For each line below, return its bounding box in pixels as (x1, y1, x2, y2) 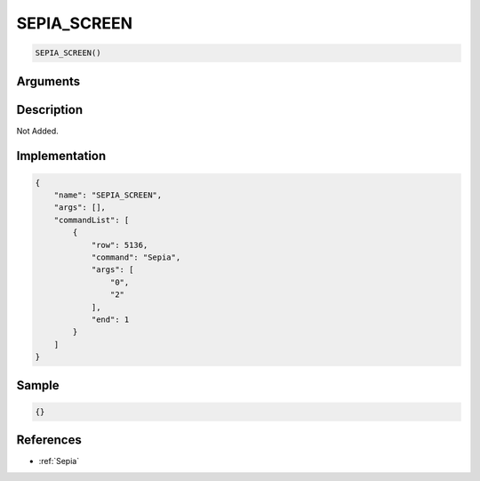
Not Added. (16, 125, 60, 136)
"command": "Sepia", (91, 253, 181, 262)
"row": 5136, (91, 240, 148, 250)
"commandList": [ (53, 214, 130, 225)
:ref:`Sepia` (38, 456, 80, 467)
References (16, 432, 82, 448)
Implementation (16, 148, 107, 164)
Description (16, 102, 84, 117)
